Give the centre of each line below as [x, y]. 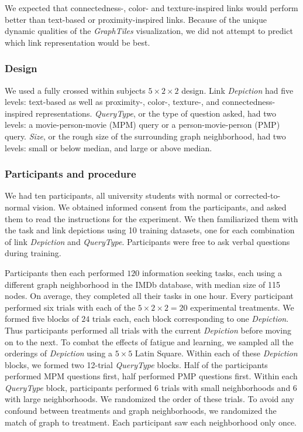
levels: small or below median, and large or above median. [109, 147]
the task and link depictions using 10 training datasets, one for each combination [150, 230]
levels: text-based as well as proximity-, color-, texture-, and [112, 102]
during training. [33, 253]
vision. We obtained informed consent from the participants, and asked [159, 207]
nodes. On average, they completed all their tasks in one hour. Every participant [149, 296]
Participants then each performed [65, 272]
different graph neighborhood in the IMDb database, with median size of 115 [143, 284]
